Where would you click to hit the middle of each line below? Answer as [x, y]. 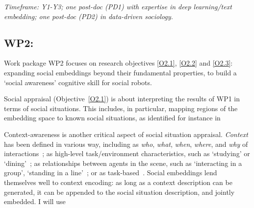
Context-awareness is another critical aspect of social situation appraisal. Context [126, 134]
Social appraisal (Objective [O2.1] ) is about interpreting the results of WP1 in [122, 99]
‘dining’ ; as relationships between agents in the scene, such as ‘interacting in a [123, 163]
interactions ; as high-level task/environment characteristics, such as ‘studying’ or [127, 153]
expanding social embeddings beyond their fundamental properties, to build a [120, 72]
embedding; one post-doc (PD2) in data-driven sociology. [89, 16]
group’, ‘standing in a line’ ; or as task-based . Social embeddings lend [111, 173]
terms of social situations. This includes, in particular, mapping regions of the [121, 108]
